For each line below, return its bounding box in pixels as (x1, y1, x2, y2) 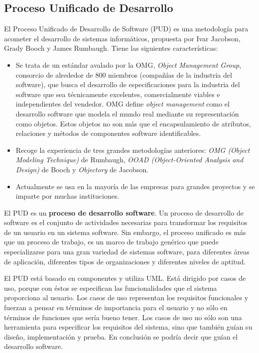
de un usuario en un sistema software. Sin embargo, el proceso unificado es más (4, 227, 246, 237)
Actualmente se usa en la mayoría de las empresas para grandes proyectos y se (15, 181, 255, 191)
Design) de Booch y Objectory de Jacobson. (15, 164, 149, 174)
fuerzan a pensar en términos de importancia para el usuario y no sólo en (4, 302, 228, 313)
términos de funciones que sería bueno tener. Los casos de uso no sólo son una (4, 312, 242, 322)
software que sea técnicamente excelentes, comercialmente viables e (15, 89, 220, 99)
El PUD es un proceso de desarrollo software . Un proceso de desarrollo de (4, 207, 244, 218)
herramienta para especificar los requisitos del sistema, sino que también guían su (4, 322, 253, 332)
